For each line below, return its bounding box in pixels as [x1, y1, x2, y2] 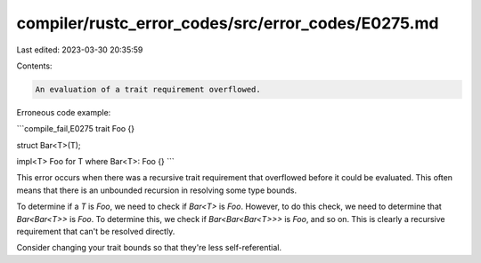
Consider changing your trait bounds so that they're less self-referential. [16, 243, 282, 253]
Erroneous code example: [16, 107, 111, 117]
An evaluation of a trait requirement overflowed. [35, 84, 262, 94]
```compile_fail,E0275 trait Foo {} [16, 124, 135, 134]
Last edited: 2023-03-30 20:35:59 [16, 44, 143, 55]
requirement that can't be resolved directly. [16, 227, 175, 237]
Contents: [16, 60, 53, 71]
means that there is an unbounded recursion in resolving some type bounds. [16, 185, 298, 195]
